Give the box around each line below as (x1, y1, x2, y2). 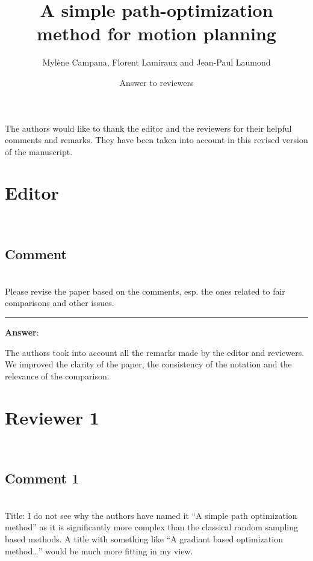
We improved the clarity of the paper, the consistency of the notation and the (5, 358, 292, 370)
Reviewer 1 (5, 405, 99, 429)
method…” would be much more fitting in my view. (5, 544, 193, 557)
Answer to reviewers (119, 76, 194, 88)
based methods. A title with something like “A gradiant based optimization (5, 533, 283, 545)
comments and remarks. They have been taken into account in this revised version (5, 133, 308, 146)
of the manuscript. (5, 145, 73, 158)
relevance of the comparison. (5, 369, 110, 382)
